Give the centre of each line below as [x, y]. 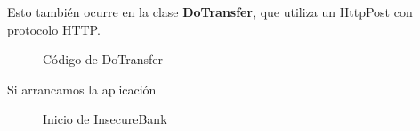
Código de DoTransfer [103, 59]
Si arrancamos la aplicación [82, 89]
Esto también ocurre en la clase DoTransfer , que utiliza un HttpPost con [210, 12]
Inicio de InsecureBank [105, 119]
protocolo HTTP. [54, 29]
